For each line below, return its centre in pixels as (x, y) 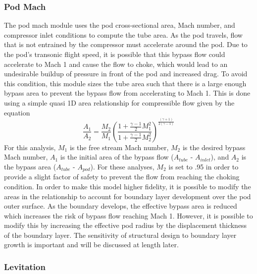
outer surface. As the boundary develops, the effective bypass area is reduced (121, 206)
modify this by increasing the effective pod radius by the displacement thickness (126, 225)
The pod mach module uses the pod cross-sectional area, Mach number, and (120, 25)
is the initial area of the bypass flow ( (117, 157)
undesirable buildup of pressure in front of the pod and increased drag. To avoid (126, 74)
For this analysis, (30, 147)
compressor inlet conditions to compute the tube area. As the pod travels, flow (123, 34)
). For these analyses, (122, 166)
